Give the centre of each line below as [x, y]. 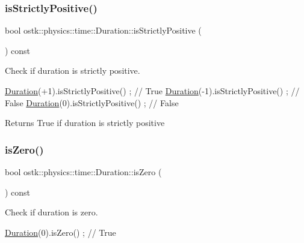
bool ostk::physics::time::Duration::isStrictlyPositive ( [103, 30]
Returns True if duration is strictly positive [85, 123]
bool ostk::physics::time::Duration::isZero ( [83, 172]
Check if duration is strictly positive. [73, 70]
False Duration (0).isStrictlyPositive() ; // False [92, 102]
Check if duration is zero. [51, 212]
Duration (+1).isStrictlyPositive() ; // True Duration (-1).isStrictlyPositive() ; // [152, 91]
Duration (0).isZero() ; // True [60, 232]
